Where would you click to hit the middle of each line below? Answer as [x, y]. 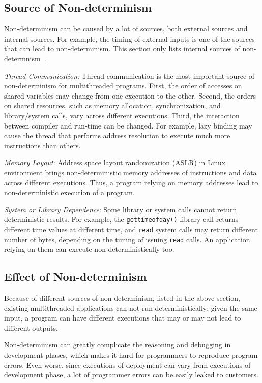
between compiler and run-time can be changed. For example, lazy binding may [128, 125]
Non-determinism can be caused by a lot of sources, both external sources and [126, 29]
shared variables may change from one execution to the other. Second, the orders [130, 95]
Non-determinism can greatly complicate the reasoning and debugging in [118, 345]
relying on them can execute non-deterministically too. [89, 249]
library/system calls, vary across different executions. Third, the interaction [122, 115]
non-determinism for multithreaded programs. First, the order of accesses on [123, 86]
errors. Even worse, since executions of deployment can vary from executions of [127, 364]
